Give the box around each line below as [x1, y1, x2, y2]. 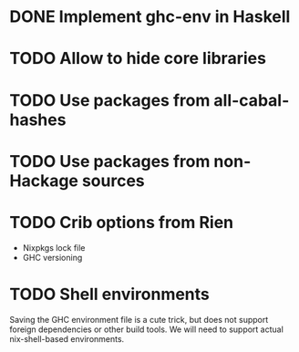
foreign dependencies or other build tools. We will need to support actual [9, 324, 284, 335]
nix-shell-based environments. [9, 333, 125, 344]
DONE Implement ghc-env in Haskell [9, 6, 291, 27]
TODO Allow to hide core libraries [9, 48, 267, 69]
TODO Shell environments [9, 284, 210, 305]
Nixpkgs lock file [22, 242, 86, 253]
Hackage [9, 171, 79, 191]
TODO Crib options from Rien [9, 212, 234, 233]
